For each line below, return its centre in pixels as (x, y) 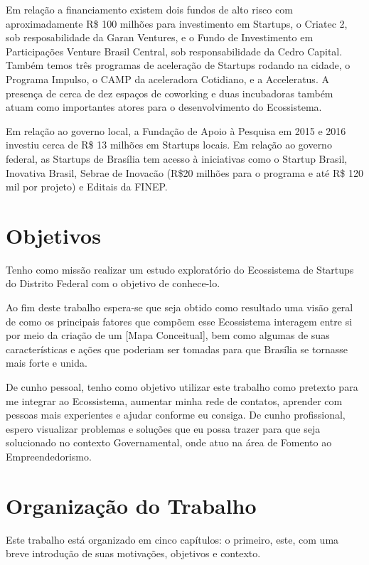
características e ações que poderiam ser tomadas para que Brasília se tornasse (177, 349)
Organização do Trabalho (131, 505)
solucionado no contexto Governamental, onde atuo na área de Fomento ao (169, 442)
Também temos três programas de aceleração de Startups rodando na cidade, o (178, 65)
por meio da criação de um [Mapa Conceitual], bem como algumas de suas (168, 335)
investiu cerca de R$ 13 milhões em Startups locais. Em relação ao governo (169, 145)
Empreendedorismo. (49, 456)
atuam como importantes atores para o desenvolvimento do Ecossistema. (164, 107)
